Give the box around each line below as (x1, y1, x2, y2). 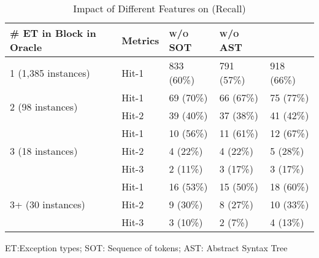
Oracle (10, 40, 42, 54)
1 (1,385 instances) (10, 65, 90, 80)
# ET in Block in (10, 26, 96, 40)
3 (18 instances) (10, 144, 78, 158)
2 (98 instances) (10, 99, 78, 114)
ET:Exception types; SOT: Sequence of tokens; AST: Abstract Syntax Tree (5, 241, 288, 254)
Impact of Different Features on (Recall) (73, 1, 246, 15)
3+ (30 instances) (10, 197, 85, 211)
